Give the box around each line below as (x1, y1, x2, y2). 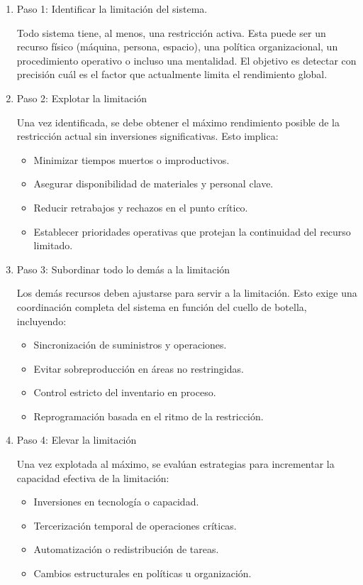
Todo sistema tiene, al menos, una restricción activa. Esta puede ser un (16, 25, 326, 40)
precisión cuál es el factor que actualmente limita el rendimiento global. (16, 67, 328, 82)
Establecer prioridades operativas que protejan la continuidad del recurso (33, 224, 351, 239)
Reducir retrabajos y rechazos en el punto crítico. (33, 199, 248, 214)
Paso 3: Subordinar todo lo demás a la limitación (16, 261, 230, 276)
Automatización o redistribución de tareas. (33, 542, 219, 557)
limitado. (33, 238, 73, 253)
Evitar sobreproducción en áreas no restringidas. (33, 361, 244, 376)
